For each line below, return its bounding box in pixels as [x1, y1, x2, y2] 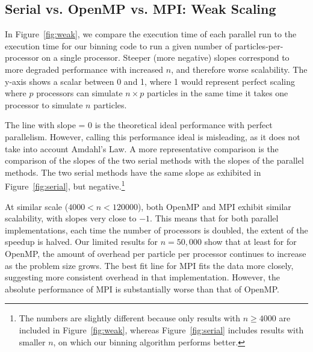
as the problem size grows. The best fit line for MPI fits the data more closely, [5, 259, 294, 271]
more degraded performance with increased [5, 63, 164, 75]
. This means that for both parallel [150, 212, 279, 224]
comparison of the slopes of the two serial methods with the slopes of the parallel [5, 154, 304, 167]
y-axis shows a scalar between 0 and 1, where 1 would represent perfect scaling [5, 75, 296, 87]
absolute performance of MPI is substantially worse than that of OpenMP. [5, 282, 279, 295]
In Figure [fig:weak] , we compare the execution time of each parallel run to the [5, 28, 297, 40]
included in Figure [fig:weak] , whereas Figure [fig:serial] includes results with [19, 323, 304, 336]
